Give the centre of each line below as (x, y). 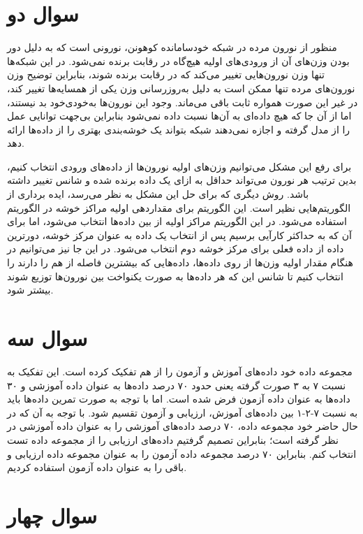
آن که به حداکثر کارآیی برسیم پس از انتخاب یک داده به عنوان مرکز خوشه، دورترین (179, 234)
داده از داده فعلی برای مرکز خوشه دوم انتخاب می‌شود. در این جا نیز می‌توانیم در (176, 248)
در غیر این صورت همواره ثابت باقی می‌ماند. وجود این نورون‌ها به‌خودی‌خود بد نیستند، (183, 102)
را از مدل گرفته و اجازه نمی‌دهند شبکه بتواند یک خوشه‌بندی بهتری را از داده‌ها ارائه (179, 129)
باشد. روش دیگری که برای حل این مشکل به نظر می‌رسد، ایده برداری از (158, 194)
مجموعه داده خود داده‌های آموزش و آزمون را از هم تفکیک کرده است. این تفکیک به (180, 371)
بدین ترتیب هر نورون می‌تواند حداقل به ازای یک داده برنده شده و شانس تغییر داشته (182, 180)
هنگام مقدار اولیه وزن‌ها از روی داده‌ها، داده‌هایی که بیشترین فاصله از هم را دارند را (180, 262)
